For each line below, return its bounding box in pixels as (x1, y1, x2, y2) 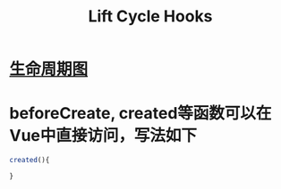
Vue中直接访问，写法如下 (9, 126, 198, 146)
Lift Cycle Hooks (88, 6, 213, 27)
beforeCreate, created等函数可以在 (9, 103, 272, 124)
